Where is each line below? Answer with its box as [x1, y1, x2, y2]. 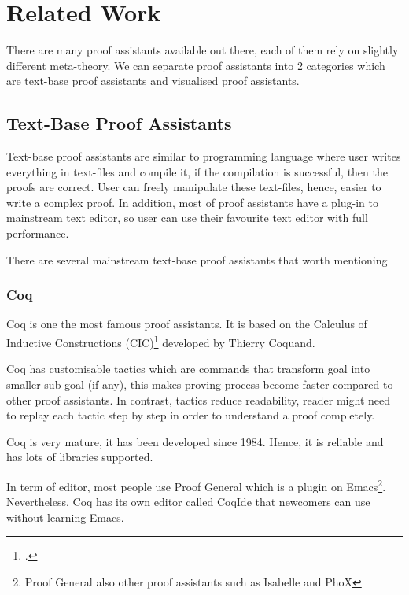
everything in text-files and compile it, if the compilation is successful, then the [6, 163, 388, 179]
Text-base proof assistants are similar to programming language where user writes [6, 148, 401, 164]
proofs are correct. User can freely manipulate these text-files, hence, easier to [6, 179, 381, 195]
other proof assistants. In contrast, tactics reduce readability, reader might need [6, 391, 391, 408]
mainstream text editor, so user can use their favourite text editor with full [6, 209, 368, 226]
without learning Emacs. [6, 508, 124, 525]
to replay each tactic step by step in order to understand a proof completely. [6, 407, 375, 423]
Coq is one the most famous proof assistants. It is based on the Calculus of [6, 316, 367, 332]
